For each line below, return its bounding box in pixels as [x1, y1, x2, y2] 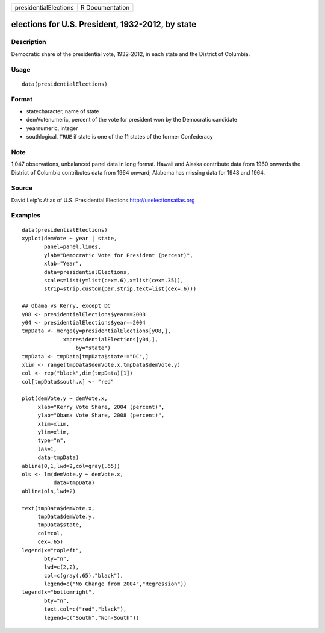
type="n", [37, 437, 67, 444]
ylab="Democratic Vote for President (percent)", [44, 252, 194, 258]
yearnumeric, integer [26, 124, 78, 132]
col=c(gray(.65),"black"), [44, 572, 123, 579]
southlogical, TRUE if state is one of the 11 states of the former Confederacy [26, 133, 213, 140]
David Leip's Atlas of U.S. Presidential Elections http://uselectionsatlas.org [11, 196, 195, 204]
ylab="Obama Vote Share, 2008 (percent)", [37, 412, 165, 419]
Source [11, 184, 33, 192]
